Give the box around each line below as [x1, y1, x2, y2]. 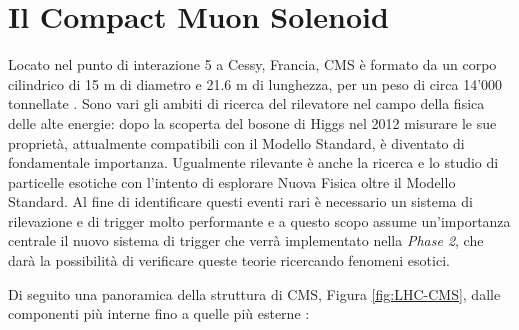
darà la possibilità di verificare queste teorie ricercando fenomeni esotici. [8, 250, 450, 271]
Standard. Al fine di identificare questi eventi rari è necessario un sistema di [8, 191, 473, 212]
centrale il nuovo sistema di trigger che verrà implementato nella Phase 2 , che [8, 230, 484, 251]
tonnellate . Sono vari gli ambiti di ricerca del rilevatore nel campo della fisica [8, 93, 485, 114]
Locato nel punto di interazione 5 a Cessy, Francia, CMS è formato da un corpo [8, 54, 497, 75]
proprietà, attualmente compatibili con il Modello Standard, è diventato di [8, 132, 465, 153]
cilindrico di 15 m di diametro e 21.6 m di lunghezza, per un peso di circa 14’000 [8, 73, 503, 94]
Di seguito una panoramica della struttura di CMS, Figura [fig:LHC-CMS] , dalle [8, 283, 501, 304]
